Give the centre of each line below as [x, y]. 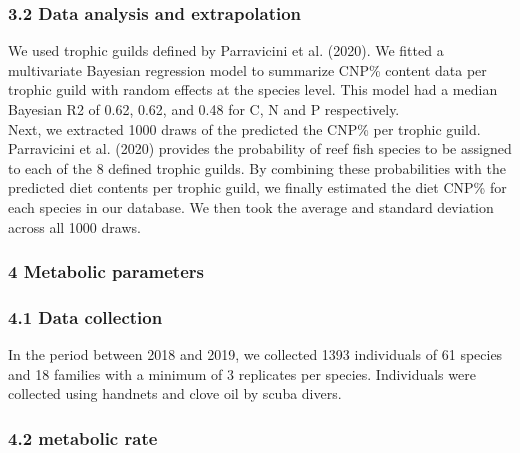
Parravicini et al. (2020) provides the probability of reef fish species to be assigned [260, 148]
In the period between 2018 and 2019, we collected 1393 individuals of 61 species [255, 354]
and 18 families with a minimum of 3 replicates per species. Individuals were [242, 373]
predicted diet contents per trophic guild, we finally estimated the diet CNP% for [257, 187]
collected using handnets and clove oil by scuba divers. [175, 393]
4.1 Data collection [85, 316]
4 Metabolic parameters [106, 271]
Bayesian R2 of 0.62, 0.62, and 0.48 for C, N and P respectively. [204, 109]
